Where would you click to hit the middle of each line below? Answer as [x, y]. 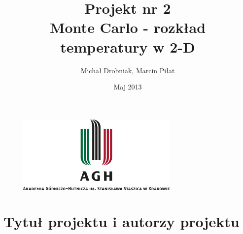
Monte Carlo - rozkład [128, 27]
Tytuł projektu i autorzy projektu [121, 221]
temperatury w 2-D [128, 46]
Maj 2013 [128, 87]
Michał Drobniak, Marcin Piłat [128, 70]
